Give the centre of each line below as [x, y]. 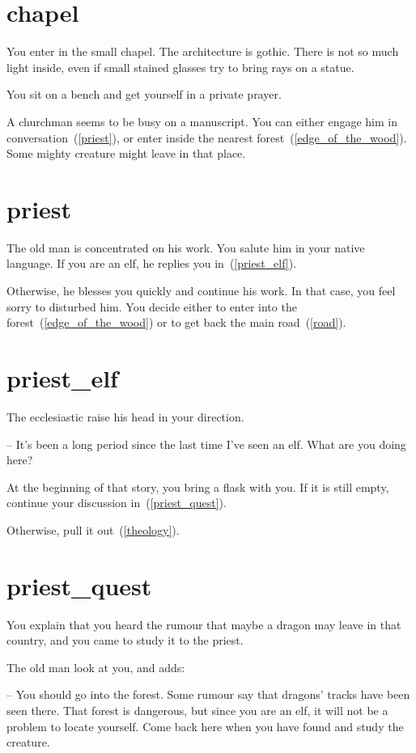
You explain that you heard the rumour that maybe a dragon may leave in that [204, 624]
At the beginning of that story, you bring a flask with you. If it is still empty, [198, 486]
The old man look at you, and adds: [96, 667]
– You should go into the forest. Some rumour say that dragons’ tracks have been [208, 694]
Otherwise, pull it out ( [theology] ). [93, 529]
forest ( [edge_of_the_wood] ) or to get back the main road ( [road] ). [176, 322]
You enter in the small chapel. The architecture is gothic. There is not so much [203, 51]
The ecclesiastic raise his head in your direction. [125, 416]
